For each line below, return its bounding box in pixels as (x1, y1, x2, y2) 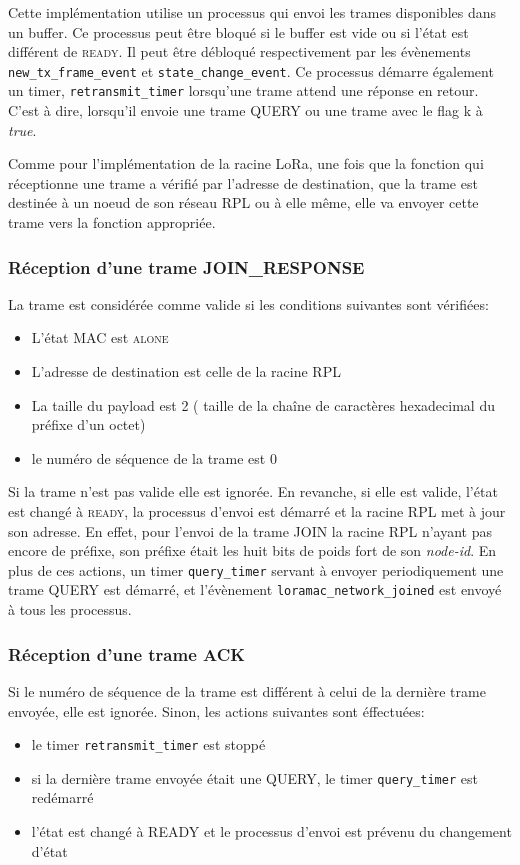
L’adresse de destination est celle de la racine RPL (31, 361, 341, 382)
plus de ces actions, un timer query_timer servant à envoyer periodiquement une (8, 559, 504, 580)
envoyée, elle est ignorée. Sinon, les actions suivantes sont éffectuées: (8, 700, 425, 721)
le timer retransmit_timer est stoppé (31, 734, 266, 755)
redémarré (31, 787, 94, 808)
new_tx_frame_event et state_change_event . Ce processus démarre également (8, 60, 494, 81)
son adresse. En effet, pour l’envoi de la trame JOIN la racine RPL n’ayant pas (8, 520, 493, 541)
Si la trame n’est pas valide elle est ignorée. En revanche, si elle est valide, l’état (8, 481, 498, 502)
